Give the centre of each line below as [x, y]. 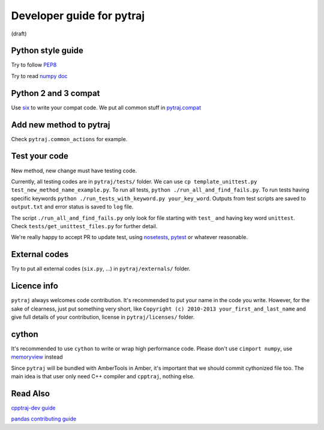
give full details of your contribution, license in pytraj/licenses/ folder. [103, 317]
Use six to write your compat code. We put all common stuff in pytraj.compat [106, 107]
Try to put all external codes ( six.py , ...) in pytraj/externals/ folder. [101, 269]
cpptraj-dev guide [33, 408]
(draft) [19, 34]
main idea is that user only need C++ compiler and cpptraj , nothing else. [103, 376]
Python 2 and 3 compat [55, 93]
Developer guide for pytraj [78, 16]
